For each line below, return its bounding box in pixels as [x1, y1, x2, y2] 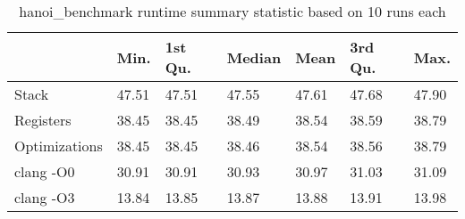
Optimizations [14, 135, 103, 156]
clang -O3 [14, 187, 75, 207]
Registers [14, 109, 72, 130]
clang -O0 [14, 161, 75, 182]
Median [226, 46, 282, 68]
